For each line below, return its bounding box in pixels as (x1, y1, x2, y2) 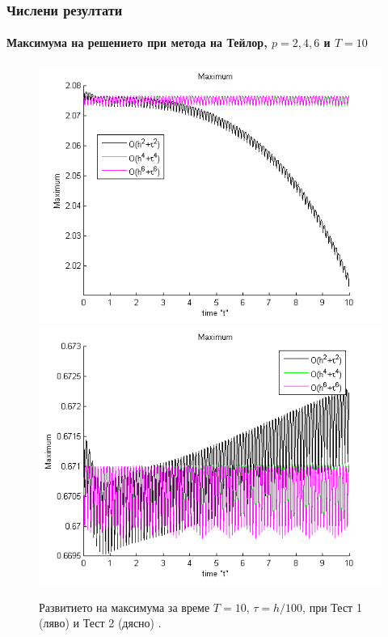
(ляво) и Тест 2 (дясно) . (39, 614, 162, 631)
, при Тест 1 (302, 598, 362, 615)
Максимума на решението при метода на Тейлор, (6, 34, 268, 51)
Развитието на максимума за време (39, 598, 210, 615)
